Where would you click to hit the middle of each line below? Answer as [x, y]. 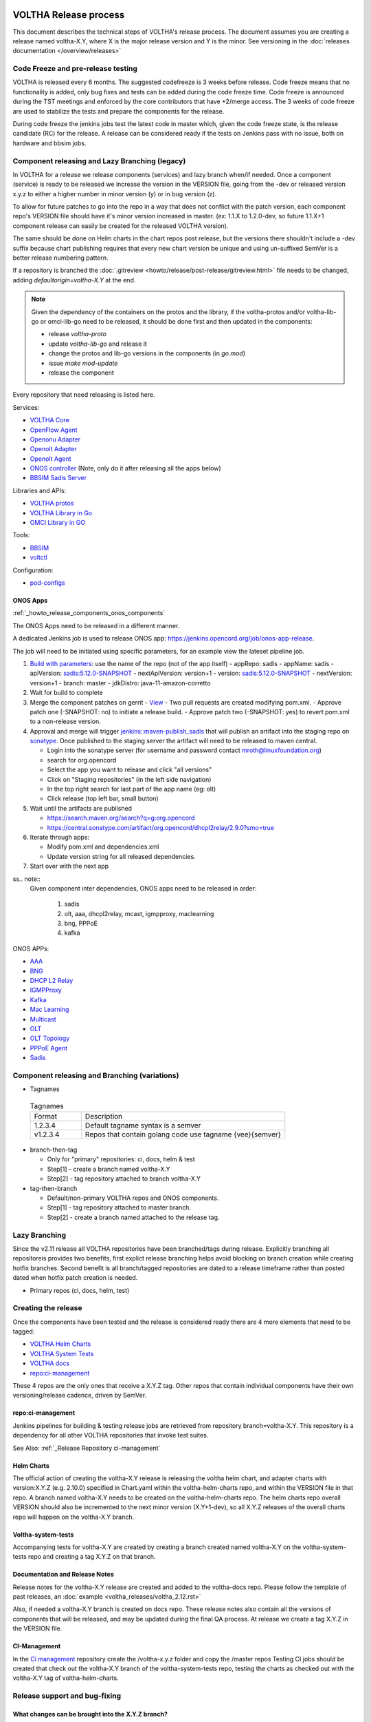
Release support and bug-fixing [67, 1696]
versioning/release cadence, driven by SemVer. [80, 1396]
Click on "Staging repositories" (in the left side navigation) [129, 779]
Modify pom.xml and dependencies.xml [103, 847]
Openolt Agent [50, 459]
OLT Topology [50, 1038]
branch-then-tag [54, 1150]
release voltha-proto [77, 334]
